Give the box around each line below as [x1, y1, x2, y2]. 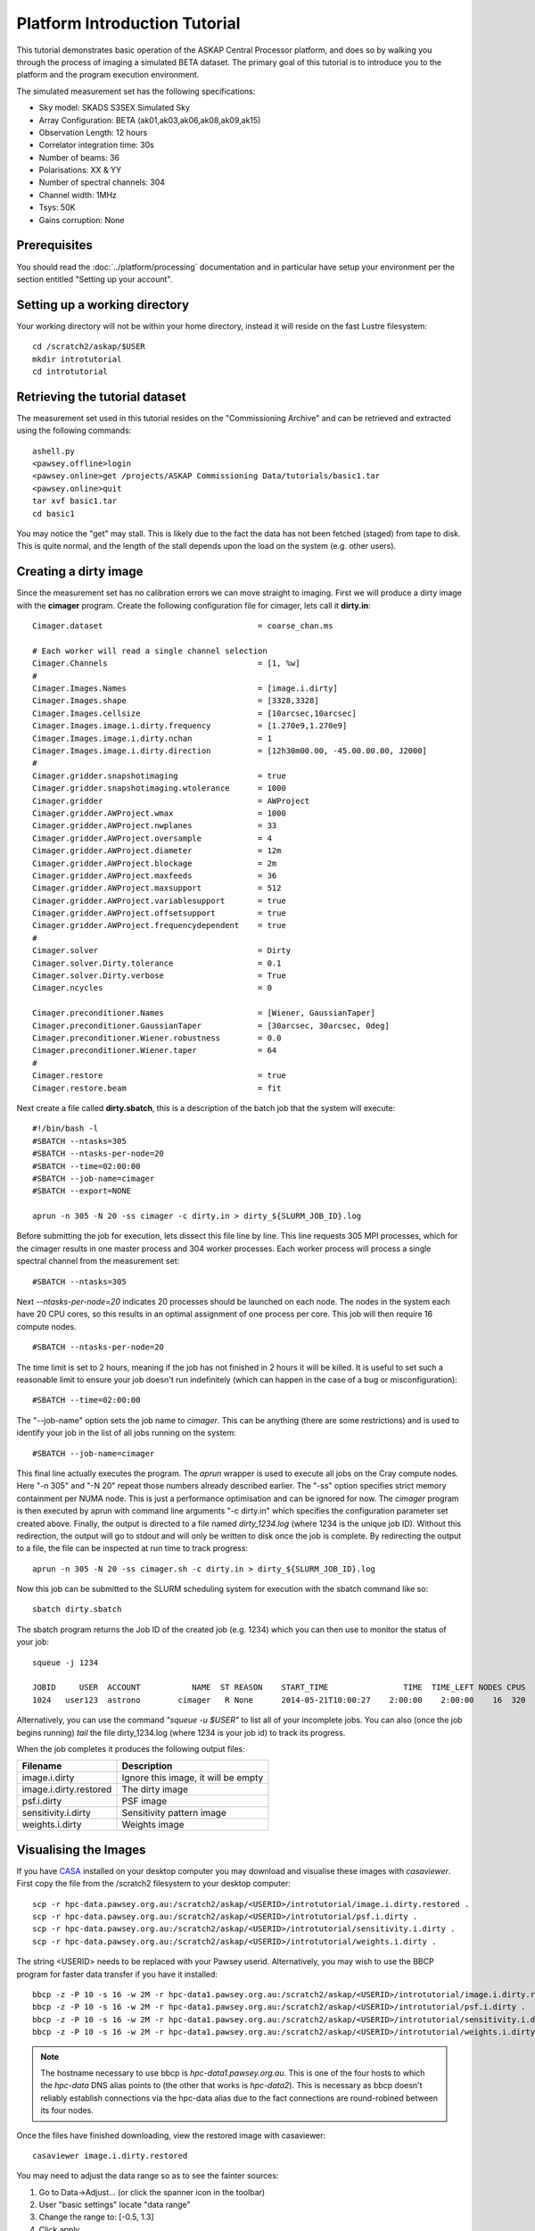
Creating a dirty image [16, 564, 144, 579]
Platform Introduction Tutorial [16, 13, 241, 33]
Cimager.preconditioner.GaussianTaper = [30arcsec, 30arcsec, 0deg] [32, 1020, 390, 1031]
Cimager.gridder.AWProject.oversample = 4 [32, 833, 272, 843]
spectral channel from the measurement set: [16, 1256, 180, 1266]
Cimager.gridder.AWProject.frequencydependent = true [32, 920, 287, 931]
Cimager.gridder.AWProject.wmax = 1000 [32, 808, 287, 818]
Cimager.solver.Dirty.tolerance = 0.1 [32, 958, 282, 968]
